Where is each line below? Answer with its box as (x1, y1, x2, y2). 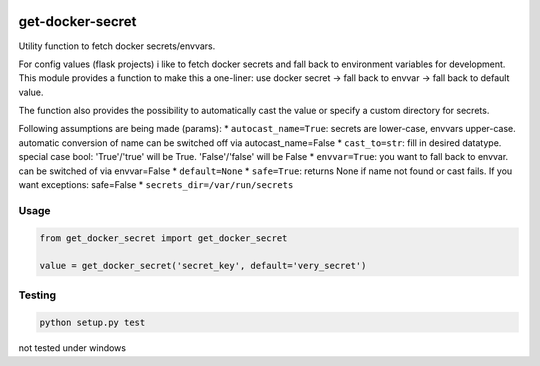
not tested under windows (18, 342, 127, 354)
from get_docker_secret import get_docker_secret (39, 232, 288, 244)
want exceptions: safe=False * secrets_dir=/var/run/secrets (18, 179, 294, 191)
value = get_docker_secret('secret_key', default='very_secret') (39, 260, 367, 272)
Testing (18, 288, 57, 302)
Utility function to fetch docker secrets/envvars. (18, 40, 216, 52)
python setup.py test (39, 316, 146, 328)
